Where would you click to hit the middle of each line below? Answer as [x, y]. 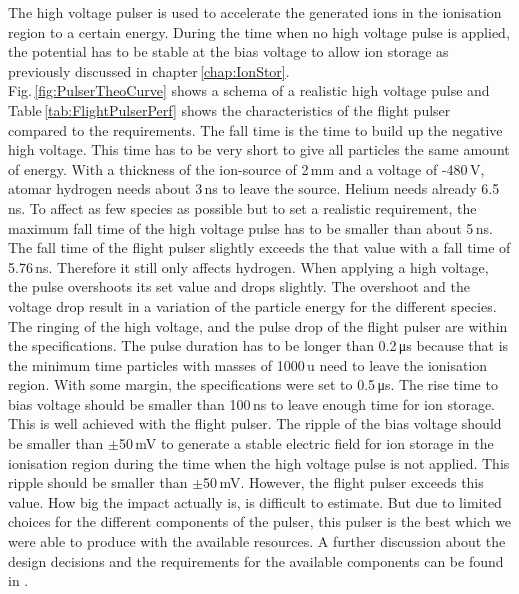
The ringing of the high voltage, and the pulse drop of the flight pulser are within [258, 325]
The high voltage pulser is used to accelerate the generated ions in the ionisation [255, 12]
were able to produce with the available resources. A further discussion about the [257, 541]
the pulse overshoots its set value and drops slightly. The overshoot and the [239, 286]
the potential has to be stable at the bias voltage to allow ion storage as [228, 51]
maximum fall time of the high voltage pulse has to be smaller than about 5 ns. [250, 227]
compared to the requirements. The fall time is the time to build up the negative [255, 129]
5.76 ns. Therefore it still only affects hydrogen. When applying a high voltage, [248, 266]
